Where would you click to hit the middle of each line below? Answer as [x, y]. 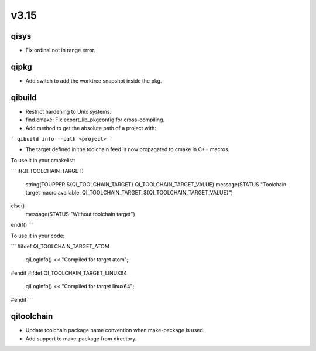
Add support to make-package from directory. [81, 338]
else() [18, 206]
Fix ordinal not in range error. [61, 50]
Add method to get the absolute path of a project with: [91, 128]
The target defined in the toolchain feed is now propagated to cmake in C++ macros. [128, 149]
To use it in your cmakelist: [43, 160]
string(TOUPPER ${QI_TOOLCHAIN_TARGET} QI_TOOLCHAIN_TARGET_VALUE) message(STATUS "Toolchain [156, 184]
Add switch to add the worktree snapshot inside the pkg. [94, 81]
